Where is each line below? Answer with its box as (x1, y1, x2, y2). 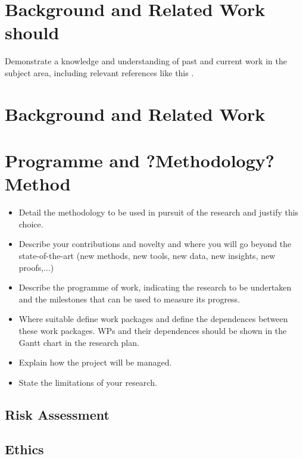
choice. (18, 217, 43, 230)
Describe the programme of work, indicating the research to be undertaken (18, 281, 292, 293)
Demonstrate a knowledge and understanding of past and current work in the (5, 55, 287, 67)
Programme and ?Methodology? (5, 148, 274, 173)
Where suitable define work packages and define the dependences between (18, 313, 288, 325)
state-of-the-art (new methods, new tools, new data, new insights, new (18, 249, 276, 261)
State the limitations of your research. (18, 376, 157, 388)
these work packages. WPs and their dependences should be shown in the (18, 324, 287, 336)
